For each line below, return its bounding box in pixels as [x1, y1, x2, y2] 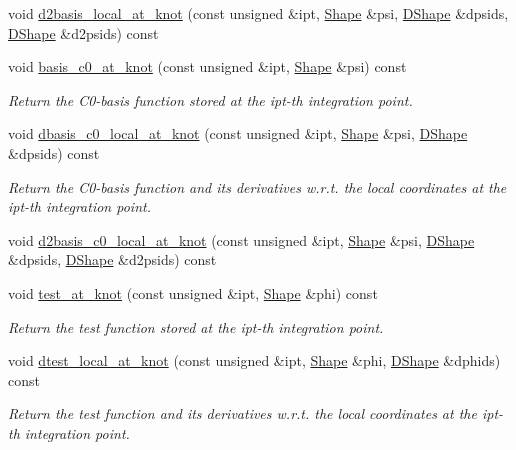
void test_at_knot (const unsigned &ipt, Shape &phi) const [8, 282, 378, 303]
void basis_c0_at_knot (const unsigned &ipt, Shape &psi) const [8, 56, 407, 77]
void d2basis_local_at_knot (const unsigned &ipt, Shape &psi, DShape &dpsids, [8, 3, 509, 23]
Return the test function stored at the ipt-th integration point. [8, 316, 384, 337]
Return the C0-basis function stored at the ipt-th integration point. [8, 89, 413, 110]
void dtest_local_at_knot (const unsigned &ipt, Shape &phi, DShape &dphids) [8, 350, 501, 371]
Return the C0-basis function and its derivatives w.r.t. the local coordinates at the [8, 176, 507, 197]
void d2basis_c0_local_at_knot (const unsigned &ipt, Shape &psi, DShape [8, 229, 475, 250]
